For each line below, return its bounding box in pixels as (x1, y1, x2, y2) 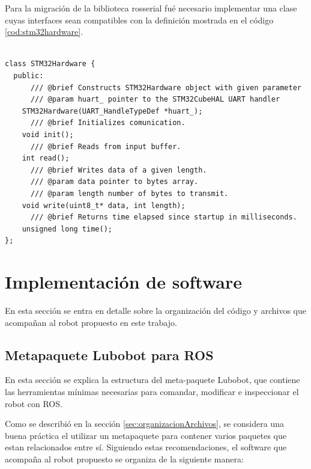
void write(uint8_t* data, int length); (22, 201, 186, 210)
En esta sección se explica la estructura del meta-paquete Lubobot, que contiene (5, 373, 300, 386)
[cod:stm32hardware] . (5, 25, 83, 38)
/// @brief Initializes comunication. (30, 118, 186, 127)
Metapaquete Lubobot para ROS (5, 345, 214, 364)
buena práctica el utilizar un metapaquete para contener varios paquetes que (5, 429, 286, 441)
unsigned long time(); (22, 224, 112, 233)
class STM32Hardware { (5, 60, 95, 69)
